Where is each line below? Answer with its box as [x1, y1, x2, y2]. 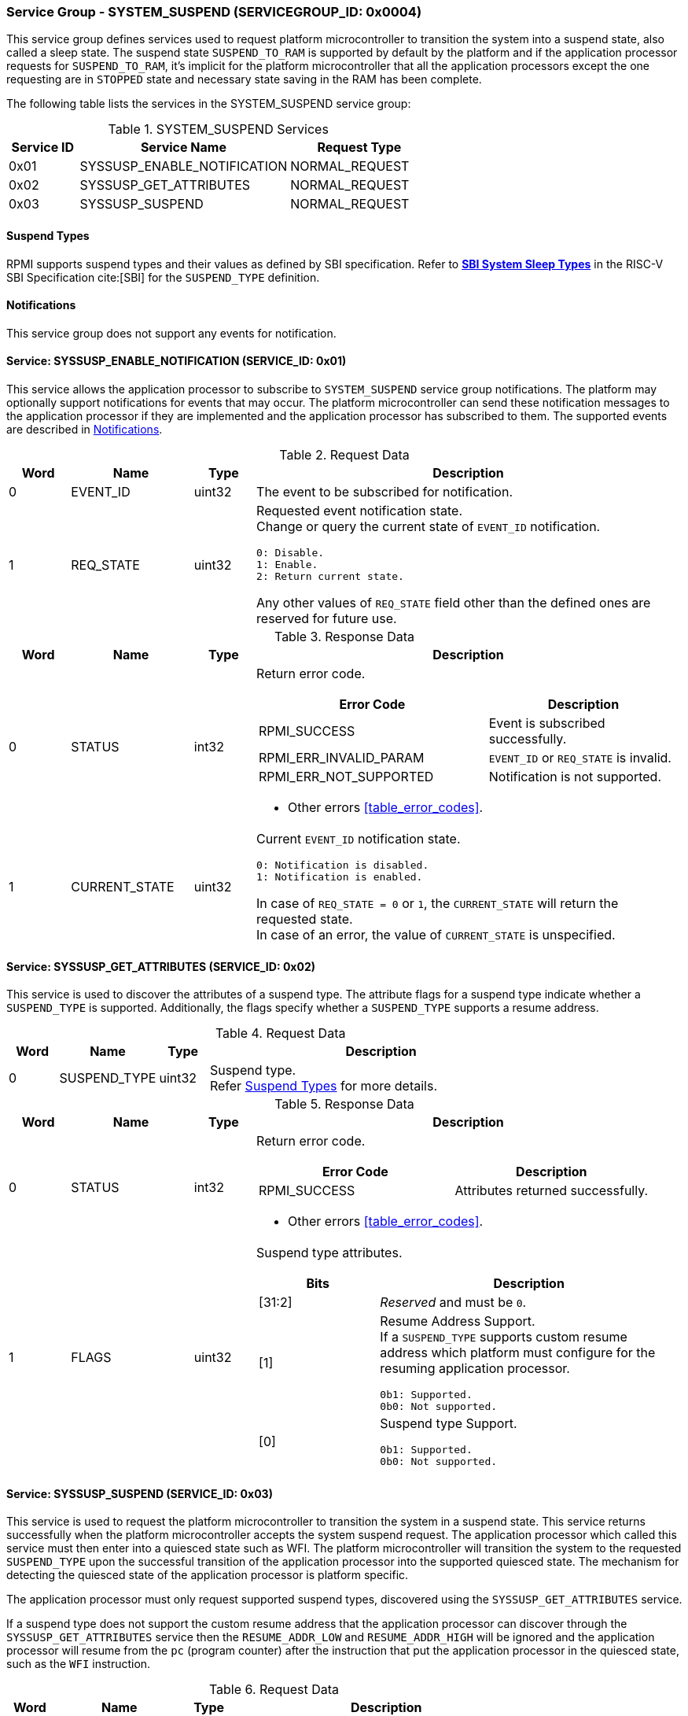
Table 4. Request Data [215, 1025, 346, 1042]
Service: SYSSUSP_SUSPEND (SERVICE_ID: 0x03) [6, 1486, 273, 1500]
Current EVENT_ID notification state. [256, 831, 461, 847]
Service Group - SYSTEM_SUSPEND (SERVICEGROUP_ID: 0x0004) [6, 4, 422, 20]
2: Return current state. [256, 570, 404, 583]
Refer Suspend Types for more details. [209, 1078, 438, 1094]
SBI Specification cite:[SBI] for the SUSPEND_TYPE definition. [6, 270, 320, 284]
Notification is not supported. [488, 769, 662, 785]
